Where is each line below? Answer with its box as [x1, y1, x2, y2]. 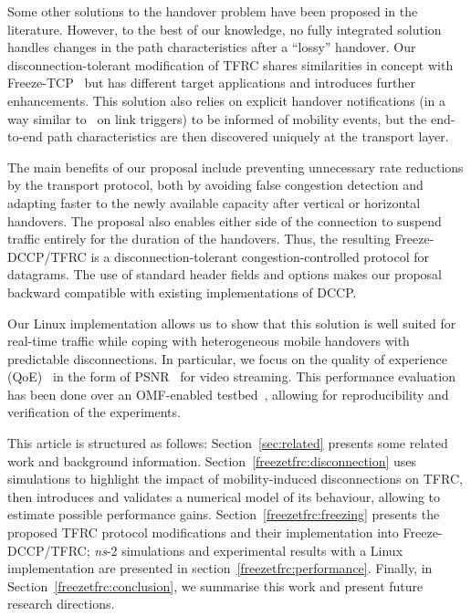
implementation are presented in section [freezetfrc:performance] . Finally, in [7, 559, 433, 578]
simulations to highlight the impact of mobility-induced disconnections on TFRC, [7, 469, 463, 488]
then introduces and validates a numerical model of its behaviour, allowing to [7, 486, 441, 506]
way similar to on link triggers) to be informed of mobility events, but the [7, 109, 427, 128]
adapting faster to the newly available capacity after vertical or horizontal [7, 193, 421, 212]
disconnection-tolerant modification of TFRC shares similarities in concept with [7, 55, 454, 74]
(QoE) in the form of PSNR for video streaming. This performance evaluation [7, 367, 455, 386]
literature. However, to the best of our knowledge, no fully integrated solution [7, 19, 442, 38]
